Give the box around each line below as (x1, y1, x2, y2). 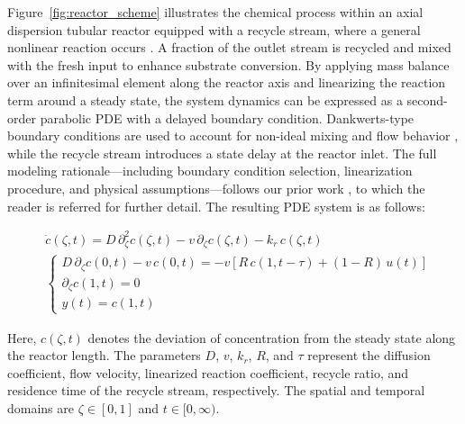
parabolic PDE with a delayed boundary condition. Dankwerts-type (40, 108, 415, 127)
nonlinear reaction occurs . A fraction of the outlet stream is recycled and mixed (7, 38, 451, 57)
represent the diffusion (307, 346, 431, 365)
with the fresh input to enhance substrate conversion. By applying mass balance (7, 55, 450, 74)
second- (406, 90, 448, 109)
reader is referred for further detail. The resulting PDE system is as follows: (7, 196, 425, 215)
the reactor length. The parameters (7, 346, 201, 365)
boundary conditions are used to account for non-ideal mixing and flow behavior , (7, 126, 459, 145)
